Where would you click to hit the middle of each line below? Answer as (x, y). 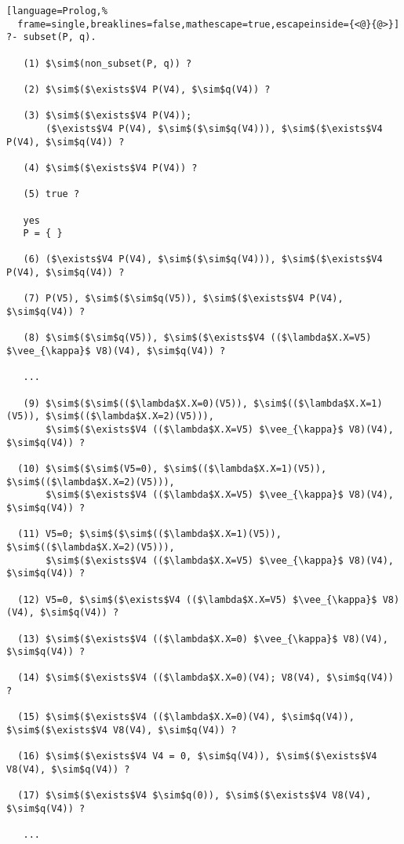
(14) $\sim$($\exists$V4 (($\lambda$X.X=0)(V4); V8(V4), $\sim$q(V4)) (206, 678)
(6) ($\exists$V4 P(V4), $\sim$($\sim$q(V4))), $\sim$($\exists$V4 (203, 259)
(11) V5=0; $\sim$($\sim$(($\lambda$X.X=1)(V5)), (149, 534)
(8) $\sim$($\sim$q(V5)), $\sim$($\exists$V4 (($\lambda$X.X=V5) (197, 338)
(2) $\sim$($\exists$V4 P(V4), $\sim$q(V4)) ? (147, 89)
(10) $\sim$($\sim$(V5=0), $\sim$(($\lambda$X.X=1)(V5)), (172, 468)
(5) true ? (51, 194)
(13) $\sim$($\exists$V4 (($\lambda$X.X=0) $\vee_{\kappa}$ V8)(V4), (203, 639)
